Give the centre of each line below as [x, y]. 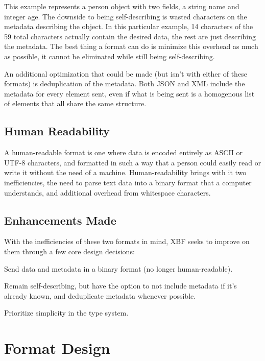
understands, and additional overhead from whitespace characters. [107, 192]
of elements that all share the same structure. [75, 103]
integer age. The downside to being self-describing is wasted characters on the [126, 16]
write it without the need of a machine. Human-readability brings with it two [125, 172]
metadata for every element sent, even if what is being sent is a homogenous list [129, 93]
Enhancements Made [60, 220]
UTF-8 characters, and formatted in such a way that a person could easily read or [133, 162]
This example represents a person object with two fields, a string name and [122, 6]
